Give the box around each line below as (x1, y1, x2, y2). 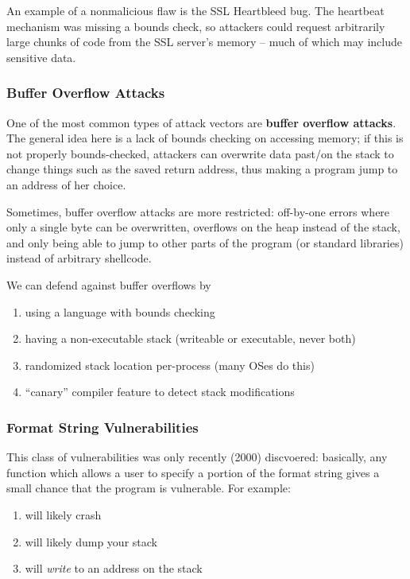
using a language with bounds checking (25, 303, 215, 320)
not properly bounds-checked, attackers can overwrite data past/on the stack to (6, 145, 394, 161)
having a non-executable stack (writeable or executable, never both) (25, 330, 356, 347)
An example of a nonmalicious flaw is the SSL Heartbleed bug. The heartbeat (6, 2, 385, 18)
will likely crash (25, 506, 102, 523)
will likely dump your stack (25, 533, 157, 550)
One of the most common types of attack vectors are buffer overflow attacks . (6, 114, 396, 130)
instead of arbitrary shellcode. (6, 250, 152, 266)
